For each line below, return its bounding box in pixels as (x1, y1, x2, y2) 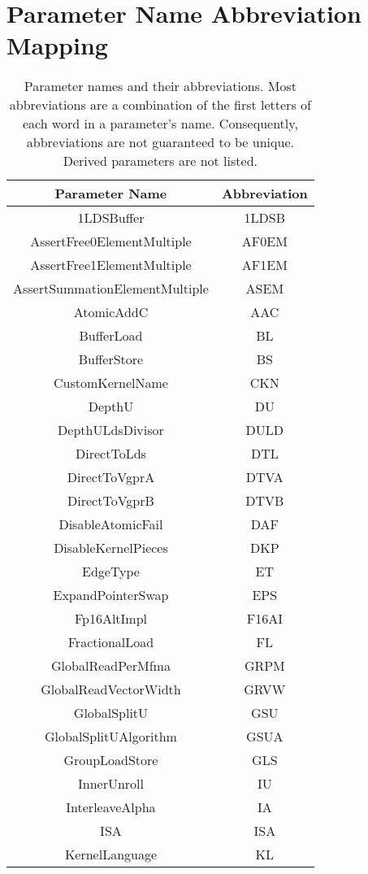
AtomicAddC (73, 302, 149, 322)
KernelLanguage (64, 845, 158, 864)
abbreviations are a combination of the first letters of (9, 95, 311, 115)
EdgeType (82, 562, 140, 581)
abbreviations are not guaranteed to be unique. (26, 133, 294, 152)
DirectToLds (76, 444, 146, 463)
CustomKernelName (53, 373, 168, 393)
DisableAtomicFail (58, 515, 163, 534)
